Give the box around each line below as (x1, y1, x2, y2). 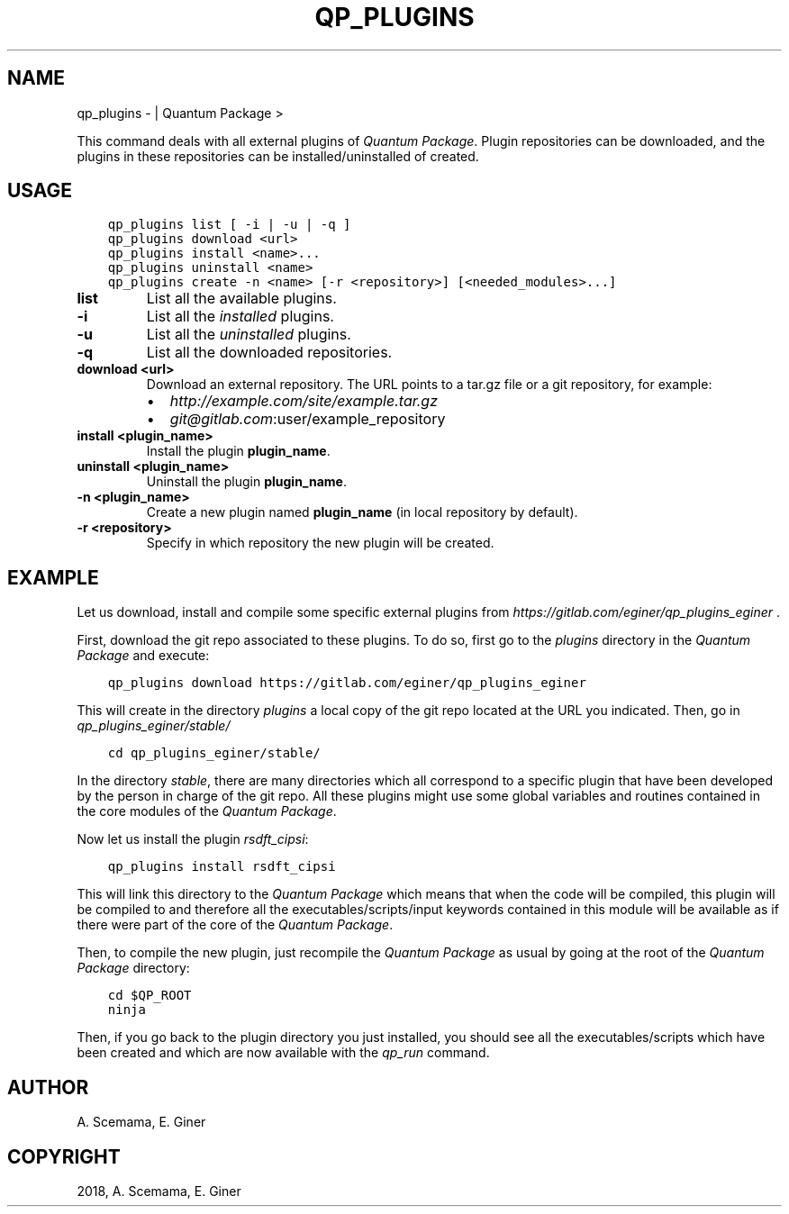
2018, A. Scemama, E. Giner (77, 1182, 241, 1199)
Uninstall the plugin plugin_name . (146, 474, 347, 490)
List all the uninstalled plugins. (146, 325, 351, 344)
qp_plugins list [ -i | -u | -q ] (107, 217, 351, 232)
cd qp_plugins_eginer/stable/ (107, 746, 321, 761)
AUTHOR (7, 1075, 89, 1099)
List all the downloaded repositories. (146, 343, 393, 362)
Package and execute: (77, 648, 210, 664)
